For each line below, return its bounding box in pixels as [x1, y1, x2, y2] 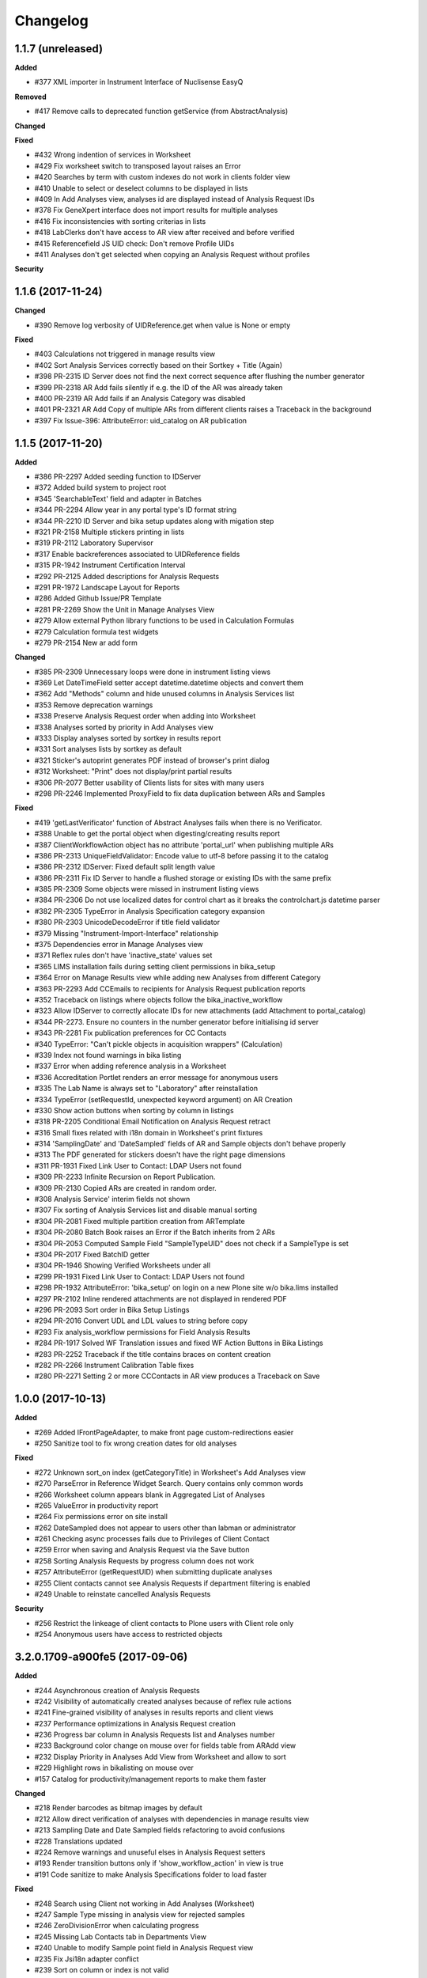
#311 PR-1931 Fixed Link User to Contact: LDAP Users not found [34, 1161, 242, 1170]
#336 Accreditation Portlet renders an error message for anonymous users [34, 1072, 278, 1082]
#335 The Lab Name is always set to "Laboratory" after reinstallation [34, 1084, 259, 1093]
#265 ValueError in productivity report [34, 1500, 159, 1510]
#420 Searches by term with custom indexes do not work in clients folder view [34, 172, 291, 182]
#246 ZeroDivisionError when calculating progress [34, 1921, 199, 1931]
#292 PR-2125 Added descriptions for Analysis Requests [34, 571, 220, 581]
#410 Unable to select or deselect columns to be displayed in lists [34, 183, 248, 193]
